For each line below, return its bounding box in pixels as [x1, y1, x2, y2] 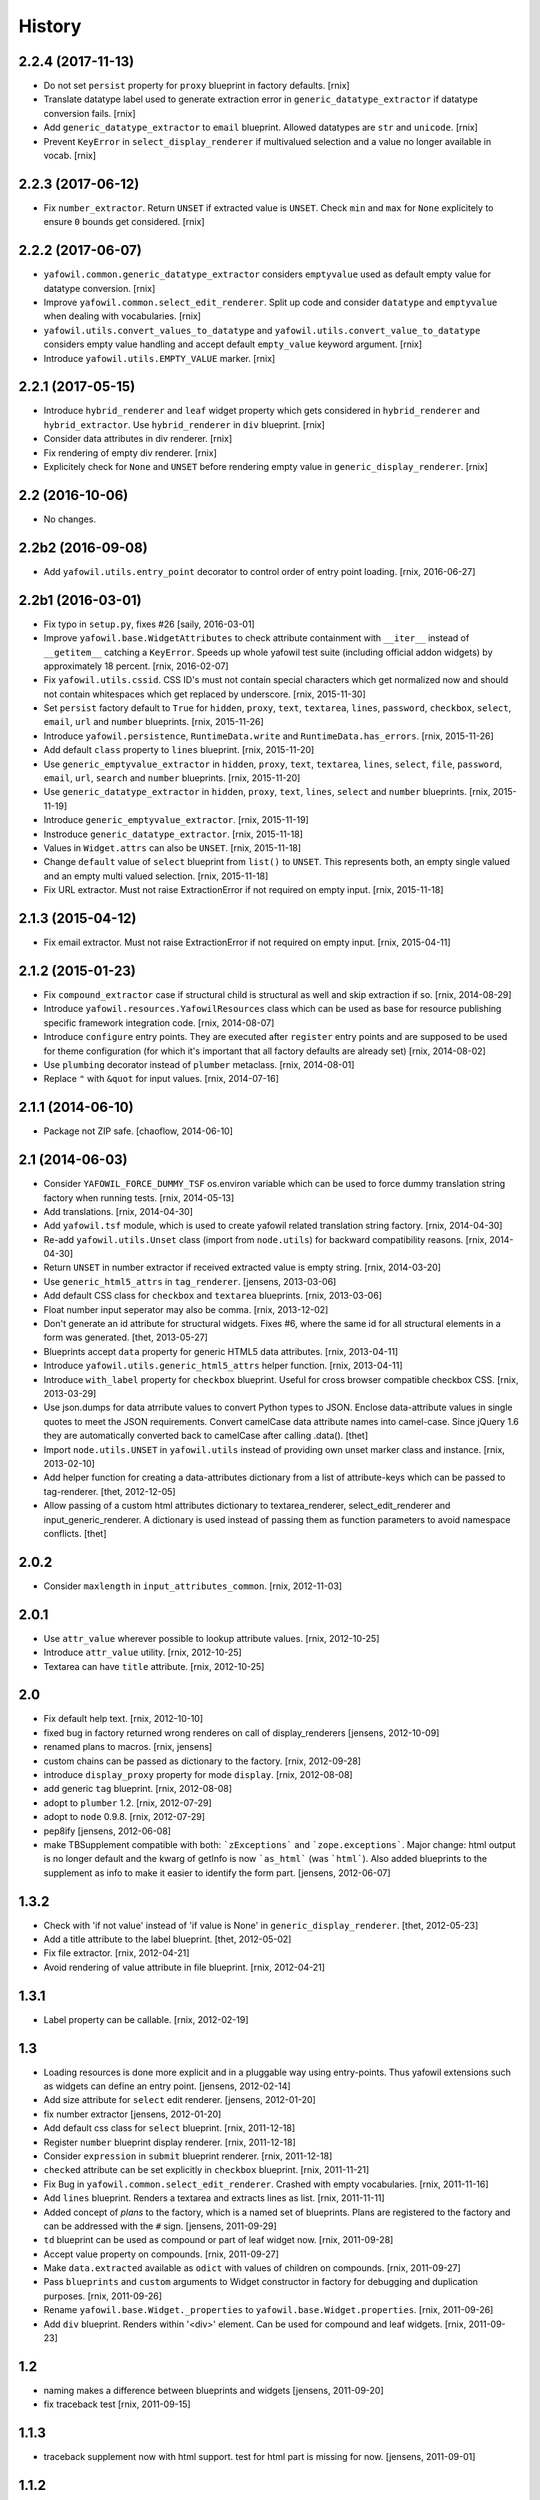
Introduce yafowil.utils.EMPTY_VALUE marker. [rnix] [43, 352, 276, 364]
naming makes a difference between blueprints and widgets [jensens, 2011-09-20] [43, 2384, 384, 2396]
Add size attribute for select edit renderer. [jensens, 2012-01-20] [43, 2094, 317, 2106]
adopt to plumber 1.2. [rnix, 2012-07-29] [43, 1796, 212, 1809]
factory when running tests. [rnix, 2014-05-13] [43, 1191, 235, 1204]
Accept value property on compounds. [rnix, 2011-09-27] [43, 2248, 280, 2260]
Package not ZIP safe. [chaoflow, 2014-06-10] [43, 1125, 234, 1137]
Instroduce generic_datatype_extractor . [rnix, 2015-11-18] [43, 828, 304, 840]
